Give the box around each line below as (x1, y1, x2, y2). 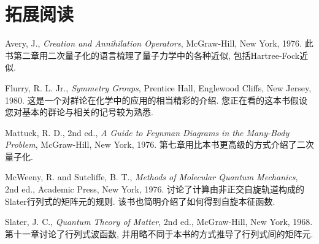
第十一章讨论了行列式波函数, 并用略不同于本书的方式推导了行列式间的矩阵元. (5, 227, 313, 240)
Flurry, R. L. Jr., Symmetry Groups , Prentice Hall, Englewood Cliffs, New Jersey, (5, 81, 312, 94)
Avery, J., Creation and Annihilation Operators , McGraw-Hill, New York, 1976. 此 (5, 37, 313, 50)
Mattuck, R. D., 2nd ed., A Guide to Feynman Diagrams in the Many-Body (5, 126, 290, 139)
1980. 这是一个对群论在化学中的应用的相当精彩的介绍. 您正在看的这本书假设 (5, 93, 308, 106)
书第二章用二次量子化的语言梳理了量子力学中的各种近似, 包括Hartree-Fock (5, 48, 300, 61)
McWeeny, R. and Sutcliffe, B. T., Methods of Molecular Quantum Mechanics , (5, 170, 298, 183)
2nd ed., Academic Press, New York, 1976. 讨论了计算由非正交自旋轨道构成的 (5, 183, 305, 196)
